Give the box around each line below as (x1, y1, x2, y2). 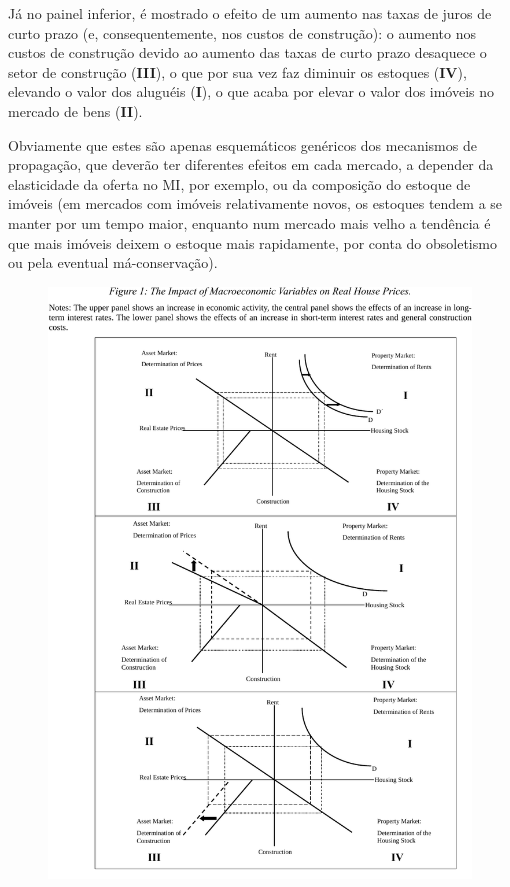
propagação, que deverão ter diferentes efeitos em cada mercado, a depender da (8, 154, 494, 175)
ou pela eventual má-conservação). (8, 252, 218, 273)
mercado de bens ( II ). (8, 100, 143, 121)
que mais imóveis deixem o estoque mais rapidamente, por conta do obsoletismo (8, 232, 497, 253)
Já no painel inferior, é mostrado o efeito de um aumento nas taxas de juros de (8, 3, 492, 23)
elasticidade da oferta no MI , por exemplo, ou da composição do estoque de (8, 173, 471, 194)
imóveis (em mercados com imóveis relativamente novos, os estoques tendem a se (8, 193, 503, 214)
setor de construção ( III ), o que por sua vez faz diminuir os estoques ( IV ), (8, 61, 467, 82)
